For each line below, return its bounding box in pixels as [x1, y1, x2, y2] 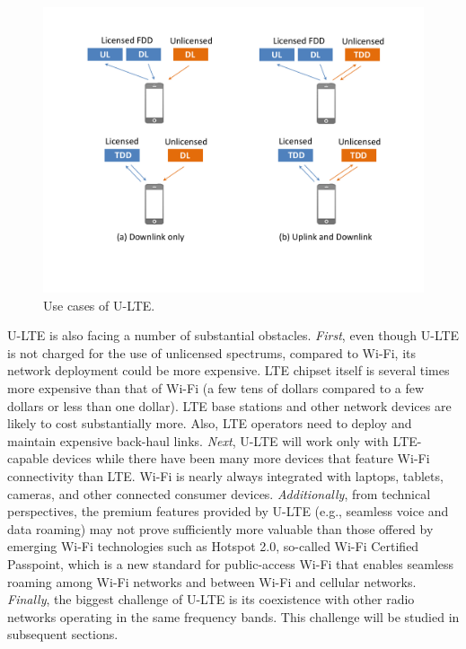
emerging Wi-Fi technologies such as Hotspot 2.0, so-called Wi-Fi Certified [7, 537, 419, 556]
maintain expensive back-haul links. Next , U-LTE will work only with [7, 431, 389, 450]
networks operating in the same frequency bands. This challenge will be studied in [7, 607, 460, 626]
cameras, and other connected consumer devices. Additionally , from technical [7, 484, 431, 503]
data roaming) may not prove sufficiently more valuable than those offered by [7, 519, 434, 538]
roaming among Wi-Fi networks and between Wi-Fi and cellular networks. [7, 572, 417, 591]
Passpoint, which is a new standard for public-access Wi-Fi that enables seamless [7, 554, 454, 573]
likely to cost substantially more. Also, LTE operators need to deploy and [7, 414, 412, 433]
